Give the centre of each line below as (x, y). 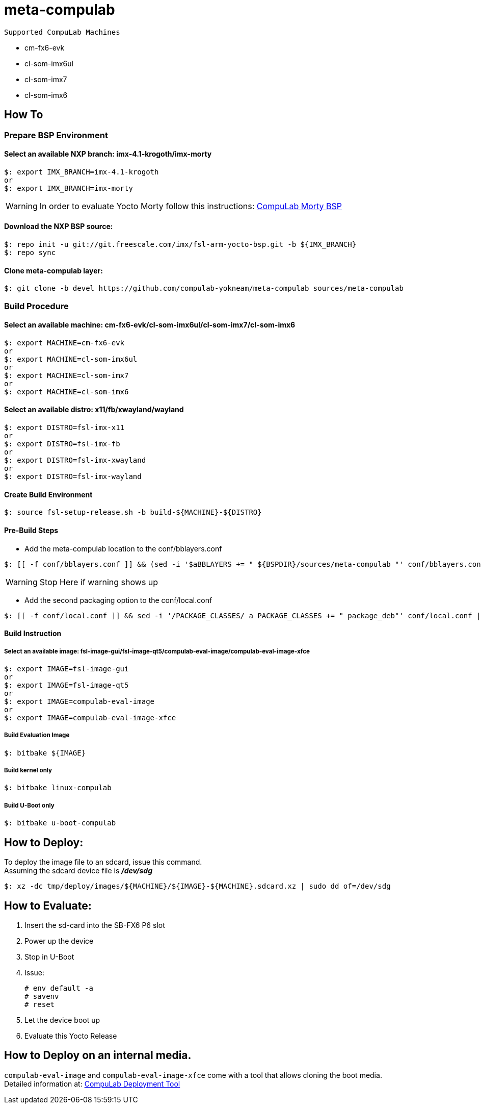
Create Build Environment (48, 494)
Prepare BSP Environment (56, 135)
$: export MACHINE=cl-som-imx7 (66, 375)
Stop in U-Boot (49, 956)
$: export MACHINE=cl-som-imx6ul (71, 359)
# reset (40, 1004)
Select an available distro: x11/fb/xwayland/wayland (94, 410)
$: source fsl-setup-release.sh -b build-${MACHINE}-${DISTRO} (133, 512)
